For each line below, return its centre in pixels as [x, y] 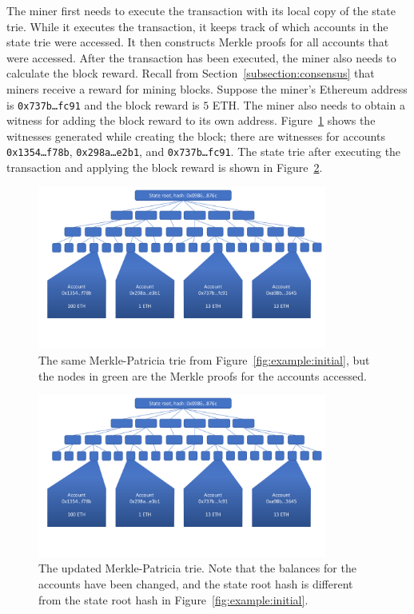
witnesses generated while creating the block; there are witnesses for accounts [196, 136]
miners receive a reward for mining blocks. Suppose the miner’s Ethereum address [207, 88]
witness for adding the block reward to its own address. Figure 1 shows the [191, 120]
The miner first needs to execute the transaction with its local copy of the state [201, 10]
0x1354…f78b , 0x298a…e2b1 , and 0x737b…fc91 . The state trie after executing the [204, 152]
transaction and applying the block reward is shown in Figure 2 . [165, 167]
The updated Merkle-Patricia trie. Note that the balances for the [197, 568]
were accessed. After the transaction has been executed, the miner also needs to [201, 57]
